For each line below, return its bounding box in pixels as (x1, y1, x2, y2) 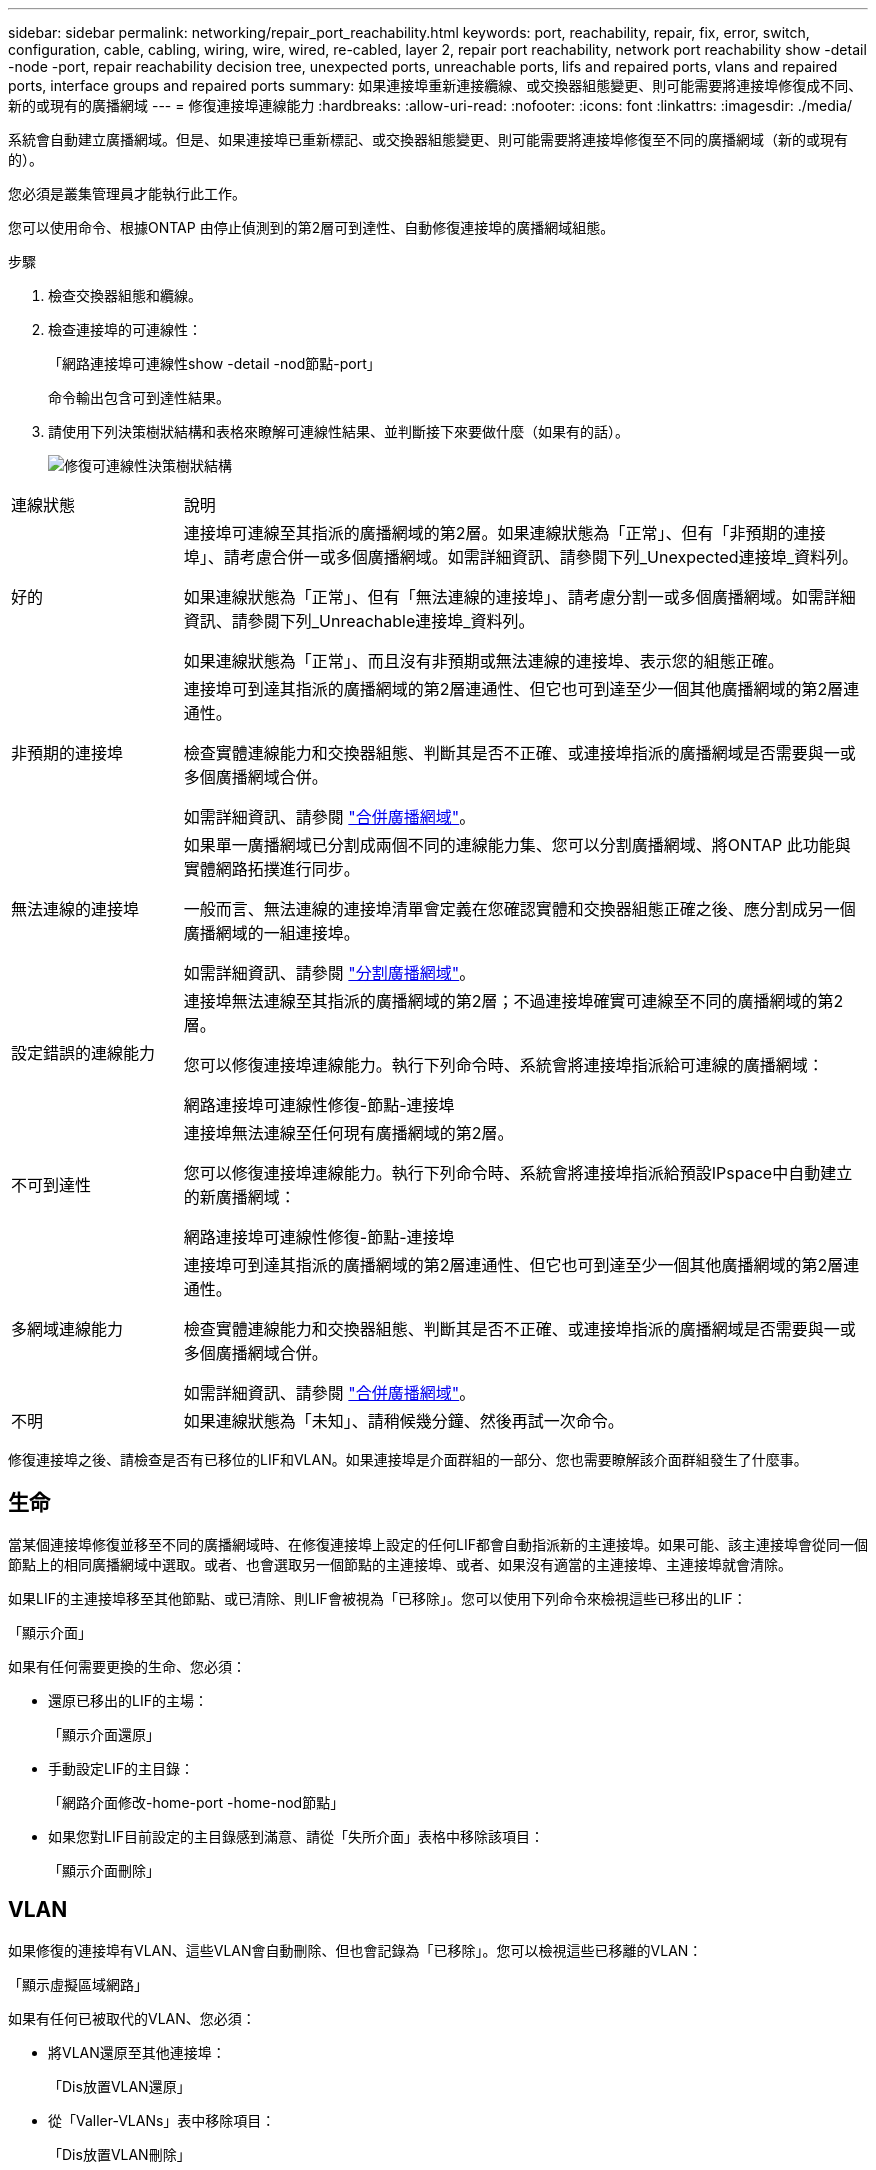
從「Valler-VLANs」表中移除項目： (48, 2111, 276, 2129)
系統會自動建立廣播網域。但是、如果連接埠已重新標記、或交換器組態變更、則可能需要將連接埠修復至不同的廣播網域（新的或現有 (8, 131, 848, 148)
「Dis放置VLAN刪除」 (48, 2145, 191, 2163)
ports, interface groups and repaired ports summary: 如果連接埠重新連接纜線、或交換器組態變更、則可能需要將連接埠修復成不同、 (8, 77, 863, 94)
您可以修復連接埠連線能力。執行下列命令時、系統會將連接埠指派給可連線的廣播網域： (183, 1055, 824, 1075)
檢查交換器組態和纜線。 (48, 287, 202, 304)
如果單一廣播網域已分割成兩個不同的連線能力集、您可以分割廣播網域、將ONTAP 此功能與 (183, 835, 851, 855)
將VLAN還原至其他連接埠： (48, 2043, 226, 2061)
